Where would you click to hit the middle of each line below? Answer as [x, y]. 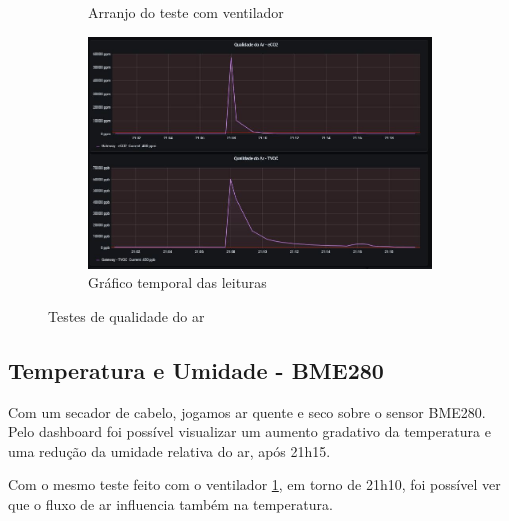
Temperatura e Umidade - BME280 [196, 369]
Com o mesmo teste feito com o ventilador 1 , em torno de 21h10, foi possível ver [254, 484]
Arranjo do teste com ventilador [186, 12]
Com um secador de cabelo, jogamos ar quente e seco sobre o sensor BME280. [247, 411]
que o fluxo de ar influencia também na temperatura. [170, 504]
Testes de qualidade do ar [126, 315]
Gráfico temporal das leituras [177, 282]
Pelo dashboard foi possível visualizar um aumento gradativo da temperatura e [249, 431]
